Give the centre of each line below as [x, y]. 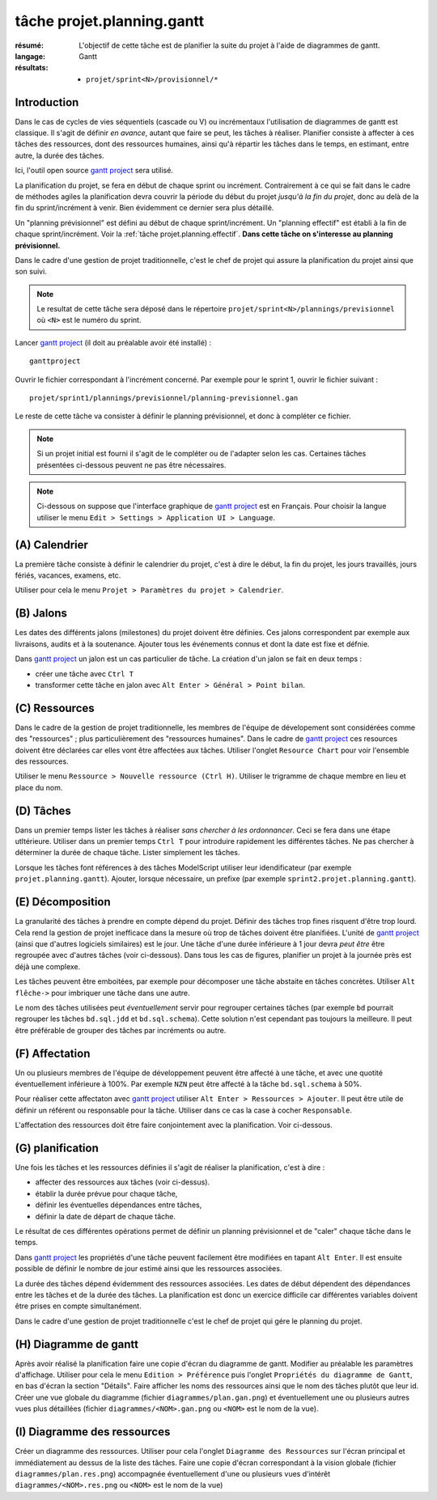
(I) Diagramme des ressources [93, 1432]
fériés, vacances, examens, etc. [68, 575]
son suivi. [31, 272]
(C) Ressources [55, 708]
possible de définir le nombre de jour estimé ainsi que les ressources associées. [148, 1269]
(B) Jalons [41, 614]
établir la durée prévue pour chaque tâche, [106, 1193]
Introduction [47, 102]
